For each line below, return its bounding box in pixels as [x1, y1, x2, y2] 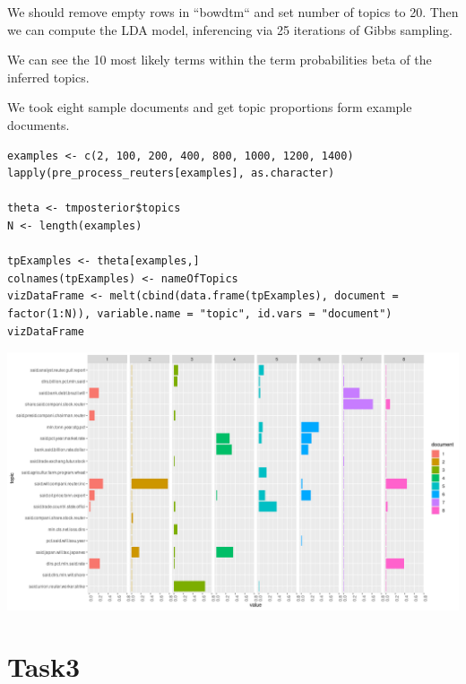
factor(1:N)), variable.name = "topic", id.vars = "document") [7, 307, 393, 320]
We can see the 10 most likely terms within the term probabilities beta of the [7, 50, 432, 69]
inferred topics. [7, 67, 90, 86]
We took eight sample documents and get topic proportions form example [7, 98, 412, 117]
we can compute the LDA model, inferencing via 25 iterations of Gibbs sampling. [7, 20, 453, 39]
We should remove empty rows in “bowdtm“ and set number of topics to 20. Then [7, 3, 459, 21]
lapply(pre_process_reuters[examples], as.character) [7, 167, 335, 180]
